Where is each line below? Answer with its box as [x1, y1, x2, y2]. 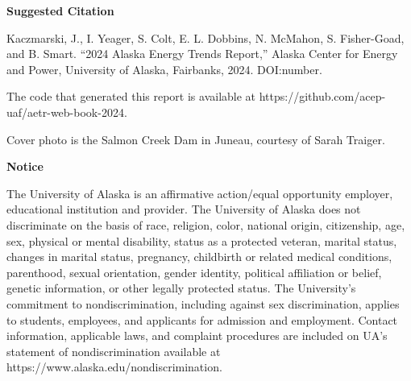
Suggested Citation [6, 2, 114, 19]
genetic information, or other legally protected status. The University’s [6, 280, 356, 296]
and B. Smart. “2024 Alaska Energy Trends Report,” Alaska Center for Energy [6, 45, 398, 62]
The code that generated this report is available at [6, 88, 256, 105]
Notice [6, 158, 44, 175]
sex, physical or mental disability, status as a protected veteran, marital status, [6, 232, 397, 249]
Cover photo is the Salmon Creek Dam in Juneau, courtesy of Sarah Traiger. [6, 130, 385, 147]
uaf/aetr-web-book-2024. [6, 103, 127, 120]
